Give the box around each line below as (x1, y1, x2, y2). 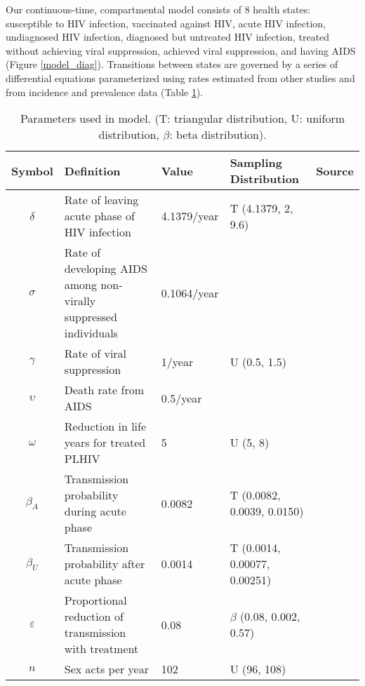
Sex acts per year (64, 661, 149, 678)
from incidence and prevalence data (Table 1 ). (6, 84, 204, 99)
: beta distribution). (169, 126, 267, 143)
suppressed (64, 309, 117, 325)
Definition (64, 162, 121, 179)
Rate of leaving (64, 191, 139, 208)
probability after (64, 556, 145, 572)
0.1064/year (161, 284, 219, 301)
